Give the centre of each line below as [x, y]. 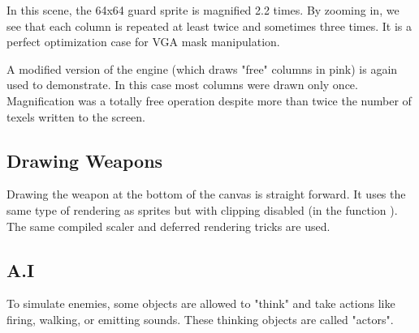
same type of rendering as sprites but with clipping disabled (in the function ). [202, 209]
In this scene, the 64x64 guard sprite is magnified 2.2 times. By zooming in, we [203, 10]
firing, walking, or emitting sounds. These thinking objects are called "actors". [200, 319]
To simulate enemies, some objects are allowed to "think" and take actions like [201, 303]
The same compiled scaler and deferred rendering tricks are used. [168, 226]
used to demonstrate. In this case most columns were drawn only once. [182, 85]
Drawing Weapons [85, 160]
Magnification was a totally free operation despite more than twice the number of [209, 100]
